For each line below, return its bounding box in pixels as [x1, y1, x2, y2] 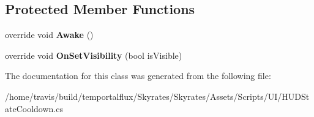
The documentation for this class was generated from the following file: [5, 69, 271, 82]
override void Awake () [5, 28, 94, 41]
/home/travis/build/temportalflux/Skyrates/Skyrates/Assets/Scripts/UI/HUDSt [5, 89, 310, 102]
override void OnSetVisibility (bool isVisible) [5, 48, 182, 61]
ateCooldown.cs [5, 102, 63, 115]
